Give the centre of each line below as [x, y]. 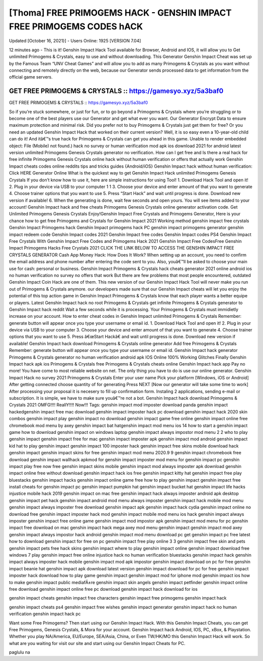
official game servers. [31, 77]
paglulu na [19, 652]
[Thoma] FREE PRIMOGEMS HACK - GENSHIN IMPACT [120, 13]
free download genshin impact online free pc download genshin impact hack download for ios [103, 589]
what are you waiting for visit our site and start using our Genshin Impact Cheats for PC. [97, 643]
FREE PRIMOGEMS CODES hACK [76, 26]
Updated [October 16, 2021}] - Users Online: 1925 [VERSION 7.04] [75, 41]
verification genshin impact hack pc [45, 614]
